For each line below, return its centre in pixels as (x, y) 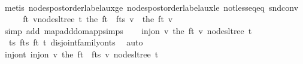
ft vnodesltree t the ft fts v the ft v (98, 19)
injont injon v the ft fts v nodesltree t (81, 54)
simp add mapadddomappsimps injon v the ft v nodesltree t (128, 30)
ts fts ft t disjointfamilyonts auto (76, 42)
